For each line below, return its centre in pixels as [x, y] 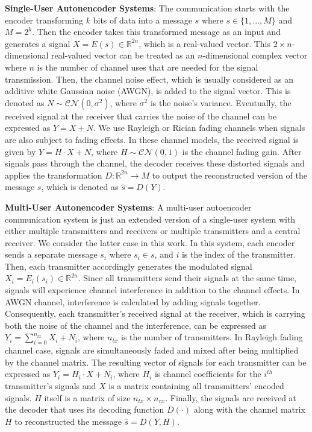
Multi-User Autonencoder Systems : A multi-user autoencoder [128, 207]
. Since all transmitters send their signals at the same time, [187, 278]
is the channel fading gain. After [242, 151]
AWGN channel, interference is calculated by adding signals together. [133, 301]
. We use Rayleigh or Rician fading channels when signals [199, 128]
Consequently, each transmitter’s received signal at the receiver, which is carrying [155, 313]
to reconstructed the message [68, 421]
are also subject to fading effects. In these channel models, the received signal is [152, 139]
